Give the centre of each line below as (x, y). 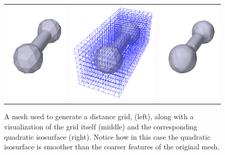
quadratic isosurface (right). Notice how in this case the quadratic (107, 136)
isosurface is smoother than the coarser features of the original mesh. (112, 147)
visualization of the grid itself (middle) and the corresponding (101, 127)
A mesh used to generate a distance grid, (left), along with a (99, 116)
